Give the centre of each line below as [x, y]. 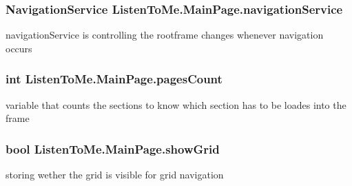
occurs [19, 48]
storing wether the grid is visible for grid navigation [115, 175]
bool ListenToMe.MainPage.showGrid [113, 148]
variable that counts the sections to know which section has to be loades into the [176, 104]
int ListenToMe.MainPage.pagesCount [114, 79]
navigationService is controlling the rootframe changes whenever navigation [165, 35]
